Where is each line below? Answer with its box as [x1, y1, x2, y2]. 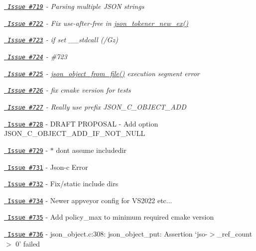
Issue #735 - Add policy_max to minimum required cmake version [7, 212, 214, 222]
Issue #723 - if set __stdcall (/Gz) [7, 34, 118, 45]
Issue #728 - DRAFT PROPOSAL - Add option [7, 118, 158, 128]
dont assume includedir [56, 144, 127, 155]
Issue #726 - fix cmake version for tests [7, 85, 131, 95]
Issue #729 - [7, 144, 48, 155]
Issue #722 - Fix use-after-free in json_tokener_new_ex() [7, 17, 188, 28]
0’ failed [15, 238, 40, 249]
